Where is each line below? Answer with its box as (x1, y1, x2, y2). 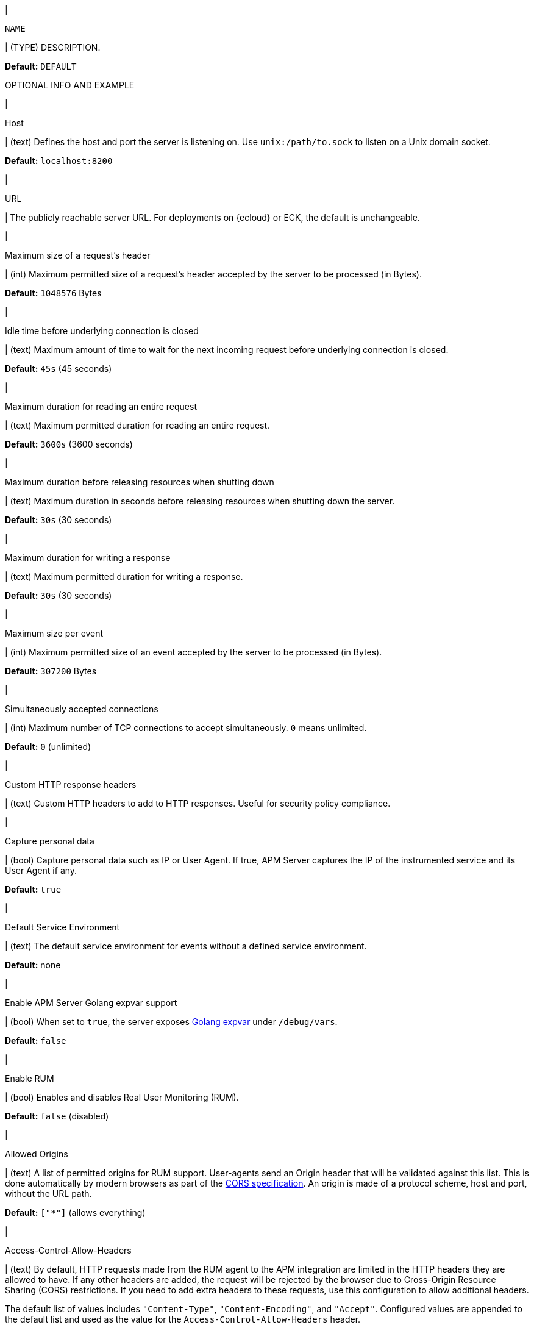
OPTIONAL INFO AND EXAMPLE (5, 80, 135, 90)
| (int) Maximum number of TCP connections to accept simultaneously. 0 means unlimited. (5, 723, 367, 733)
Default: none (5, 960, 61, 970)
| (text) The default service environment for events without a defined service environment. (5, 941, 367, 951)
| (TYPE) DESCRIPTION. (5, 42, 101, 52)
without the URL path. (5, 1188, 92, 1199)
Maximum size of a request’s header (5, 250, 151, 260)
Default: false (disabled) (5, 1111, 109, 1121)
